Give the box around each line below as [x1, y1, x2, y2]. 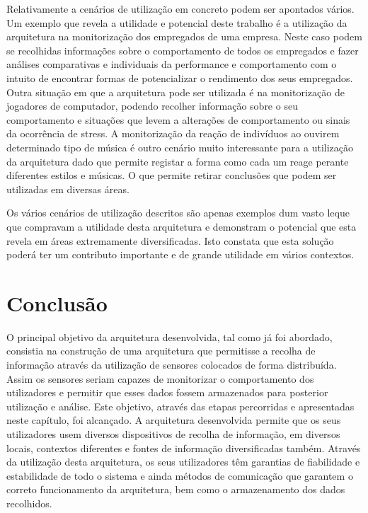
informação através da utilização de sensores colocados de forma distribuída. [6, 357, 337, 371]
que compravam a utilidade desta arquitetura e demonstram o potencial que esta [6, 219, 357, 234]
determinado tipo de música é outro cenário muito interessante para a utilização [6, 139, 354, 154]
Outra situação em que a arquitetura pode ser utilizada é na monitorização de [6, 84, 345, 99]
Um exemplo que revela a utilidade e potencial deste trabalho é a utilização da [6, 15, 347, 30]
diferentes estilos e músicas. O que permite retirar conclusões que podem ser [6, 168, 337, 183]
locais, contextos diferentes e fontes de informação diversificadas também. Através [6, 440, 361, 455]
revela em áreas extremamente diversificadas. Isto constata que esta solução [6, 233, 334, 248]
